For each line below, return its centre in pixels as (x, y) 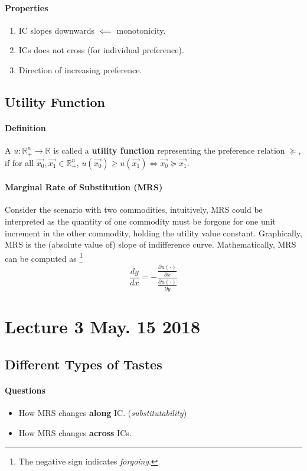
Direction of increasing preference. (80, 69)
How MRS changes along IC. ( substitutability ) (103, 413)
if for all (19, 162)
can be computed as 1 (44, 257)
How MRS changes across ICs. (75, 432)
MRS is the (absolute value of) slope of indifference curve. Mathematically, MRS (151, 244)
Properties (27, 7)
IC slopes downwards (56, 30)
